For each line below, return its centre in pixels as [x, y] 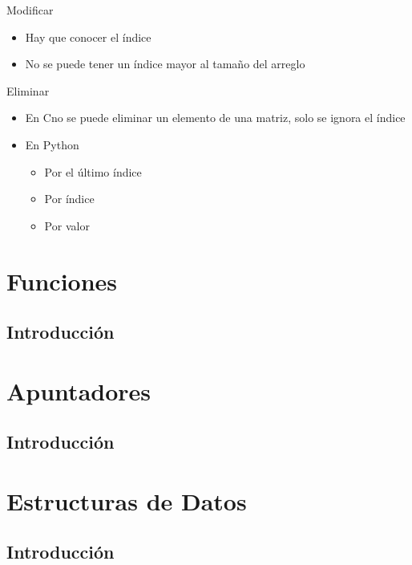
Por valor [67, 225]
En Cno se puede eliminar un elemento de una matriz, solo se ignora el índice [215, 118]
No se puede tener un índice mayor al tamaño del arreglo [165, 64]
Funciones [62, 280]
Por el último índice [93, 171]
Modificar [30, 10]
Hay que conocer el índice [88, 37]
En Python [52, 144]
